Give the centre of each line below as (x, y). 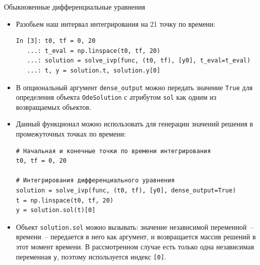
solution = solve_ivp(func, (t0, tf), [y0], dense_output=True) (126, 191)
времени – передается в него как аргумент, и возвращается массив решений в (136, 237)
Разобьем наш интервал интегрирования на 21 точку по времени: (116, 23)
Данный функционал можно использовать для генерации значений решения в (135, 124)
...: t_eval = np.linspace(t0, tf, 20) (94, 51)
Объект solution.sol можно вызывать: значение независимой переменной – (135, 226)
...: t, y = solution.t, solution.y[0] (94, 70)
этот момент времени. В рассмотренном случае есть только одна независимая (135, 247)
